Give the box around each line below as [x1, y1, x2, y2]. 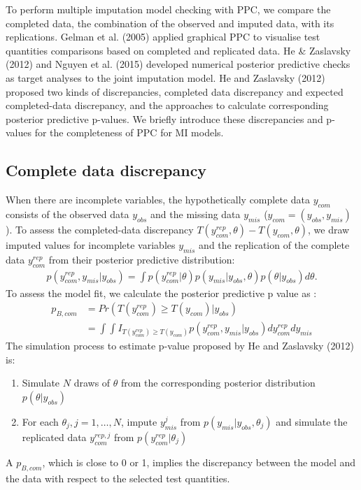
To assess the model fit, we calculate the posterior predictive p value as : [6, 285, 317, 300]
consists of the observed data [6, 206, 129, 221]
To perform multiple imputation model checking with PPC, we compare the [6, 2, 331, 16]
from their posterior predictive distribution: [48, 252, 235, 266]
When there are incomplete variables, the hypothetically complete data [6, 192, 310, 207]
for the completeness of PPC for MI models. [34, 125, 224, 140]
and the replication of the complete [199, 237, 350, 252]
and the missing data [150, 206, 241, 221]
